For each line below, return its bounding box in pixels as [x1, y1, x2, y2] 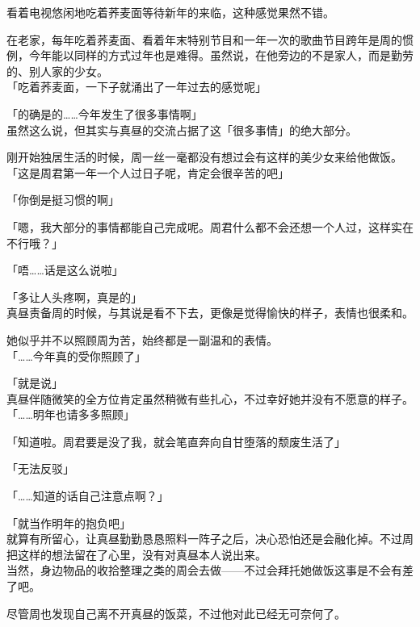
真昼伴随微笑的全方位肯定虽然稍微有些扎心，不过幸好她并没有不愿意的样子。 [6, 390, 414, 407]
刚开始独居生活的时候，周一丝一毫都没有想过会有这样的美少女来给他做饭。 [6, 148, 402, 165]
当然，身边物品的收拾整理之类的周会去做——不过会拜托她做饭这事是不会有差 [6, 562, 414, 579]
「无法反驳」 [6, 460, 74, 477]
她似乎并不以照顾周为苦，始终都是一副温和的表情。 [6, 331, 278, 348]
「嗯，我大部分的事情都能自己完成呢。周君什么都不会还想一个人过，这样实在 [6, 218, 414, 235]
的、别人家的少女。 [6, 62, 108, 79]
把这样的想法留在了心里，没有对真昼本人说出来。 [6, 545, 267, 562]
